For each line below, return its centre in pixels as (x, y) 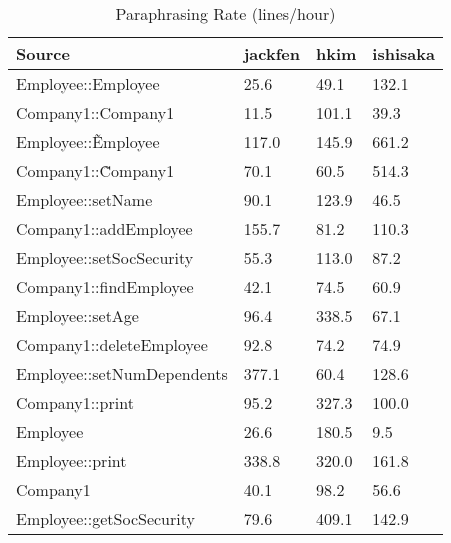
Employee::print (71, 460)
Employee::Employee (88, 83)
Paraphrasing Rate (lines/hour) (225, 13)
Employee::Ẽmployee (88, 141)
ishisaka (403, 53)
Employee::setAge (77, 315)
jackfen (271, 53)
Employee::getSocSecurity (105, 518)
